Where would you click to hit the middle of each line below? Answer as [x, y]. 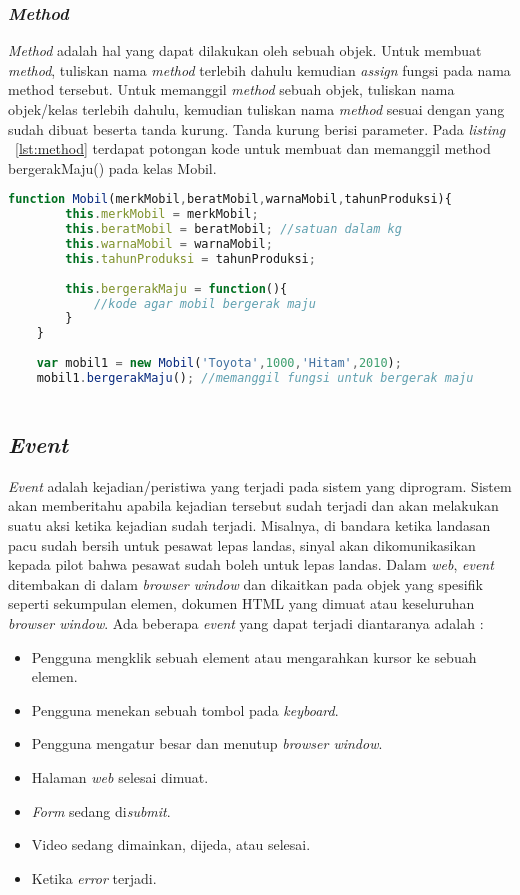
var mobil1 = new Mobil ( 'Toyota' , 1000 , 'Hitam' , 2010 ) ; [219, 363]
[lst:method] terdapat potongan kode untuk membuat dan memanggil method [253, 148]
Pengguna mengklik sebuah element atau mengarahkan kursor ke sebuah [254, 656]
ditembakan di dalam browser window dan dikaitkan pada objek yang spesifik [245, 583]
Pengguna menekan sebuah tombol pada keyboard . [185, 709]
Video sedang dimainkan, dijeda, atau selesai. [171, 844]
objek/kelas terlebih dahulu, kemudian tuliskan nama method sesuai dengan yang [256, 109]
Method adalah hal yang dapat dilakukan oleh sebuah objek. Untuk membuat [245, 50]
